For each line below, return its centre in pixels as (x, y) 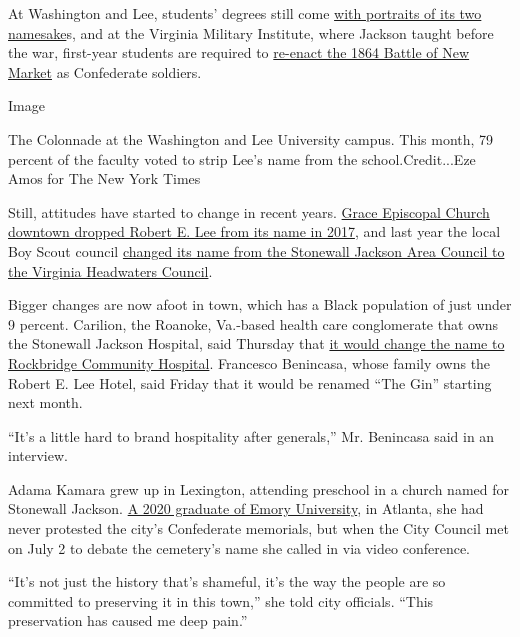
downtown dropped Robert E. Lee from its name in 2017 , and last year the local (254, 231)
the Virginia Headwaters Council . (110, 270)
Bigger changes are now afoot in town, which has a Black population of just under (260, 304)
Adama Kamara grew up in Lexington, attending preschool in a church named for (258, 488)
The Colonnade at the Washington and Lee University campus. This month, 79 (251, 138)
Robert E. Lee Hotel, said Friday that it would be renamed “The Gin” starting (250, 382)
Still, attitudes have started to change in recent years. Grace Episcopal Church (249, 211)
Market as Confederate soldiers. (105, 71)
